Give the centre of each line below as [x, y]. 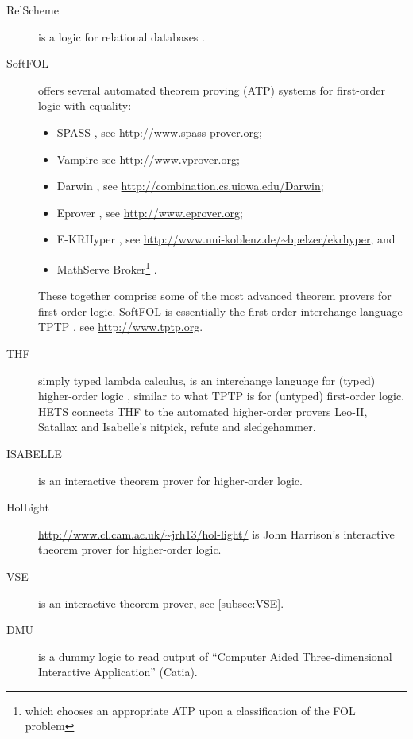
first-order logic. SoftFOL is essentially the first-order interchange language [220, 311]
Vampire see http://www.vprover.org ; [148, 159]
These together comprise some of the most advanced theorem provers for [215, 296]
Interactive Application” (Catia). [118, 672]
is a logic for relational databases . [122, 36]
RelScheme [33, 10]
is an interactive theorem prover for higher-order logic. [170, 480]
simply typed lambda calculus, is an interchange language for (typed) [207, 380]
